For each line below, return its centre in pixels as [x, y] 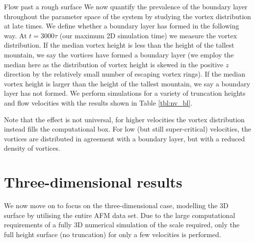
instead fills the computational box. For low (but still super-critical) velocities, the [127, 129]
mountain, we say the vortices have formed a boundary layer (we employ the [119, 54]
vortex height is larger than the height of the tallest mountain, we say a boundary [127, 83]
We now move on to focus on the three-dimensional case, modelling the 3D [116, 205]
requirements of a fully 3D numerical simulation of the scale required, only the [122, 225]
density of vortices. [32, 148]
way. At [15, 35]
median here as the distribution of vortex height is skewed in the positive [114, 64]
